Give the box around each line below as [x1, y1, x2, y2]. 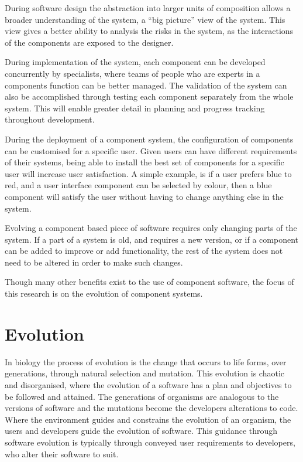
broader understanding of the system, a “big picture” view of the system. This [5, 13, 285, 25]
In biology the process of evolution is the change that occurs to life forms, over [5, 355, 287, 368]
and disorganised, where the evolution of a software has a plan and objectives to [5, 378, 292, 390]
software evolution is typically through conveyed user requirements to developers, [5, 436, 295, 448]
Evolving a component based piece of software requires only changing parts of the [5, 222, 297, 234]
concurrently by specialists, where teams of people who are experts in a [5, 67, 260, 79]
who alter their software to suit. [5, 447, 119, 460]
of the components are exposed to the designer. [5, 36, 174, 48]
